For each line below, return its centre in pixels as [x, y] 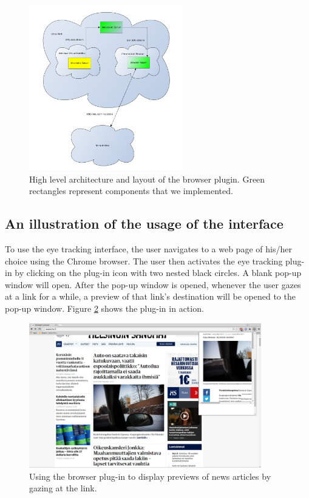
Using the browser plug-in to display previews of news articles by [150, 476]
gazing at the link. [63, 488]
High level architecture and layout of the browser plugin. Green [147, 179]
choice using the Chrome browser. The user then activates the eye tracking [144, 261]
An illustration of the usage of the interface [144, 224]
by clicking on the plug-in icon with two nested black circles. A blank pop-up [158, 273]
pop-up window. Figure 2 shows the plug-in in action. [104, 308]
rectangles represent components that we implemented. [131, 191]
